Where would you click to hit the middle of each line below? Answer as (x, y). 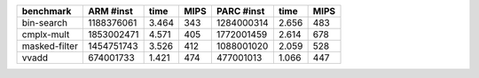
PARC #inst (240, 11)
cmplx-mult (46, 34)
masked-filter (50, 46)
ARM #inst (110, 11)
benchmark (47, 11)
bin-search (45, 23)
